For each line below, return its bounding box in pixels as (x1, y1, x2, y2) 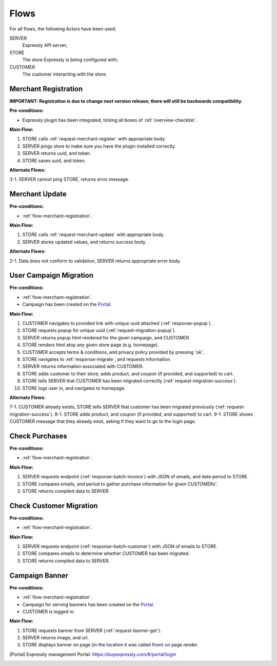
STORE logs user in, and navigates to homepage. (22, 385, 126, 391)
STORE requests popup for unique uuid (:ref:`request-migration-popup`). (22, 327, 176, 334)
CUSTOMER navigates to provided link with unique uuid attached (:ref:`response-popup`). (22, 320, 212, 327)
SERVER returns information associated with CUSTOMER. (22, 363, 144, 370)
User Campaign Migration (9, 271, 94, 280)
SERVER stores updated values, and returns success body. (22, 239, 147, 245)
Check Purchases (9, 431, 68, 440)
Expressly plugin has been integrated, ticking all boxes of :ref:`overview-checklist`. (22, 117, 197, 123)
